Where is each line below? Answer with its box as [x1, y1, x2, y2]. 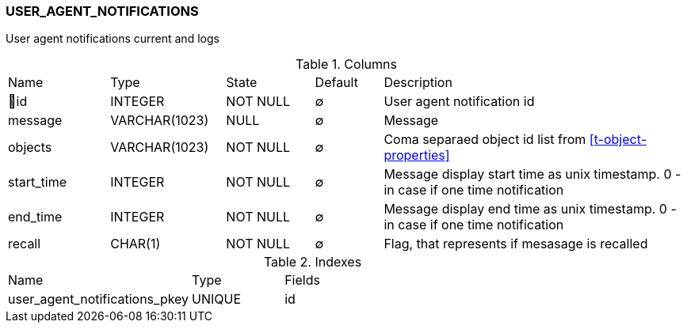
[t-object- [589, 131, 647, 148]
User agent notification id [384, 93, 535, 110]
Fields [284, 272, 320, 289]
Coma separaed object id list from [384, 131, 586, 148]
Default [315, 74, 358, 91]
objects [8, 139, 52, 156]
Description [384, 74, 452, 91]
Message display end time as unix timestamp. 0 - [384, 201, 677, 217]
